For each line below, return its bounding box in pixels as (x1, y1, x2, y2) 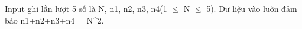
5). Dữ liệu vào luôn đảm (206, 2, 297, 14)
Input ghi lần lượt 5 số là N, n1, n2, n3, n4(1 (5, 2, 167, 14)
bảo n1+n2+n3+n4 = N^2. (5, 14, 104, 26)
